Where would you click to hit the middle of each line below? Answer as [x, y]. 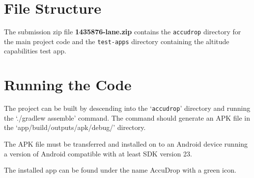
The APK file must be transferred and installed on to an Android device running [126, 144]
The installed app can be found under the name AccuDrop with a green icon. [120, 170]
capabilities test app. [35, 51]
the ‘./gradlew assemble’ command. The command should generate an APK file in [127, 117]
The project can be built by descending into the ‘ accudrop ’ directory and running [127, 108]
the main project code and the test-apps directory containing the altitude [117, 41]
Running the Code [68, 85]
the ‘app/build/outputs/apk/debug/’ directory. [75, 127]
